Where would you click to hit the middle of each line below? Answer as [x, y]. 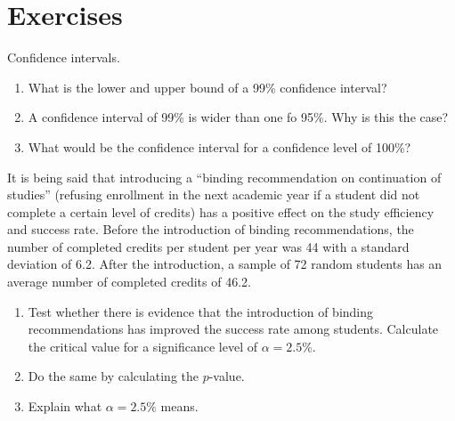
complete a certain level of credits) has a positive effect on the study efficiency [221, 211]
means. [179, 406]
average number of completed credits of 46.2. [129, 282]
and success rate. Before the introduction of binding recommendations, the [211, 229]
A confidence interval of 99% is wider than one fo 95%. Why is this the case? [238, 117]
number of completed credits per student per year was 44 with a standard [208, 246]
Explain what [65, 406]
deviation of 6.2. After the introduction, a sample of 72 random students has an [225, 264]
